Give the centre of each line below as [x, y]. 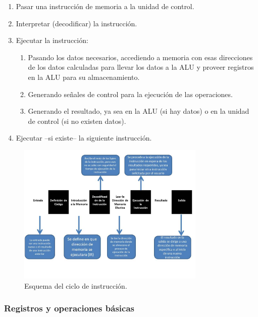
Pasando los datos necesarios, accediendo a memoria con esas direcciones [140, 57]
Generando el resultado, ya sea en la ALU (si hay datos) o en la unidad [139, 111]
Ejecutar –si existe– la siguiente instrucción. [84, 138]
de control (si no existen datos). [77, 121]
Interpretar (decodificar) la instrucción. [76, 23]
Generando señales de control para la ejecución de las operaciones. [130, 94]
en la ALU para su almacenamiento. [84, 77]
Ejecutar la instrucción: [52, 40]
